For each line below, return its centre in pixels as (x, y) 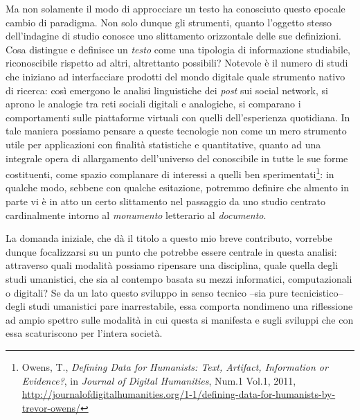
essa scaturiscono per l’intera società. (84, 333)
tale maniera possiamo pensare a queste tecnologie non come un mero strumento (176, 131)
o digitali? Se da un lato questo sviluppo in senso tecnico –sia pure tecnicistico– (174, 292)
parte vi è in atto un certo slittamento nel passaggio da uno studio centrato (166, 201)
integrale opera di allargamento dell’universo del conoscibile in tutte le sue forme (177, 158)
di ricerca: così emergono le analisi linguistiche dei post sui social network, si (167, 90)
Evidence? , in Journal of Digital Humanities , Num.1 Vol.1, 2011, (159, 380)
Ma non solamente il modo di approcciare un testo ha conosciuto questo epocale (175, 8)
